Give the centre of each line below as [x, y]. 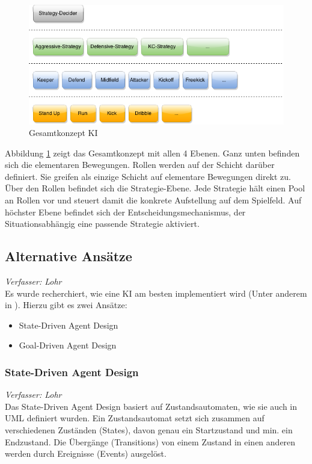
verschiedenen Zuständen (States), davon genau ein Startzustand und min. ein [149, 430]
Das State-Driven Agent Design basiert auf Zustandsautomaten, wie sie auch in [151, 406]
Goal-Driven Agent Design [68, 345]
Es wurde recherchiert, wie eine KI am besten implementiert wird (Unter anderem [156, 293]
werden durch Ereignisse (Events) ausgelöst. [86, 453]
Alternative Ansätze [69, 256]
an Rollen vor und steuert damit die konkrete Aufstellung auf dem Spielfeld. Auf [153, 200]
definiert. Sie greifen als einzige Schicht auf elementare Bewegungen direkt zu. [148, 176]
